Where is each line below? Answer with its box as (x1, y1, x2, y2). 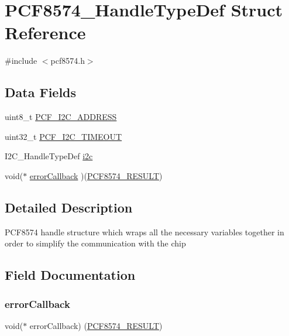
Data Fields (5, 83, 77, 101)
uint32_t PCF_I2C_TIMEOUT (5, 130, 122, 142)
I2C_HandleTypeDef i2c (5, 150, 93, 162)
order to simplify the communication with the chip (5, 237, 186, 249)
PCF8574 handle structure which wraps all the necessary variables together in (5, 225, 284, 238)
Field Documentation (5, 266, 136, 284)
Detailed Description (5, 198, 133, 216)
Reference (5, 20, 86, 44)
